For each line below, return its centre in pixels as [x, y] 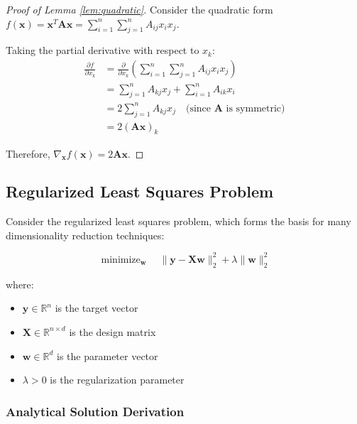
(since [198, 108]
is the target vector [97, 308]
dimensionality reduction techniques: [85, 235]
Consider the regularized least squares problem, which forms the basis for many [178, 221]
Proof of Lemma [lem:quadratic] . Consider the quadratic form [139, 9]
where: [20, 284]
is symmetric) [256, 108]
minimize [121, 260]
